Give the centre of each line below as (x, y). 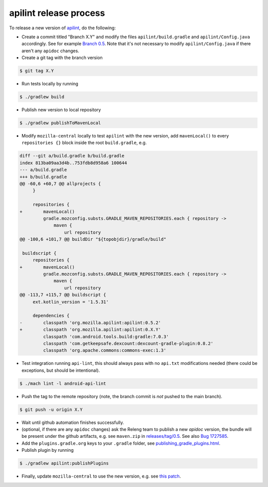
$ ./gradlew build (42, 97)
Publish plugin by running (48, 450)
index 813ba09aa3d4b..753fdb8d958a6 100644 (73, 163)
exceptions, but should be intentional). (61, 370)
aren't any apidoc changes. (50, 51)
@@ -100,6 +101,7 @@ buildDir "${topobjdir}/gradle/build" (93, 239)
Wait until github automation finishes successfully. (73, 422)
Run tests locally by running (50, 84)
